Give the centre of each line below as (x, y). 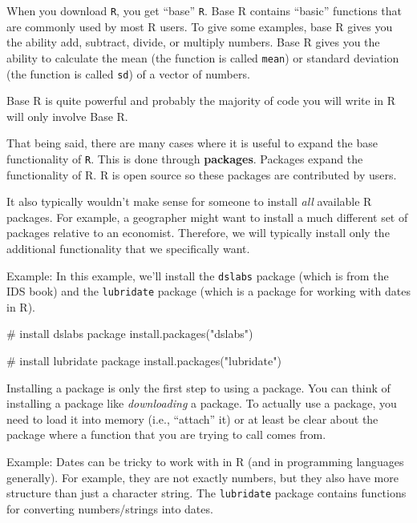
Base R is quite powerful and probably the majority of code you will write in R (201, 101)
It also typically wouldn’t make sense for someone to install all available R (189, 201)
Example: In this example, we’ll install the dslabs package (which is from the (198, 275)
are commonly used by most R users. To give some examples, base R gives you (200, 26)
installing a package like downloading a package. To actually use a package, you (202, 403)
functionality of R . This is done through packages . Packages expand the (185, 158)
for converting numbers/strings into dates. (110, 508)
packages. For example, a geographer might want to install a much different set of (207, 217)
